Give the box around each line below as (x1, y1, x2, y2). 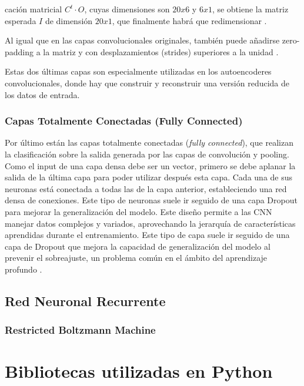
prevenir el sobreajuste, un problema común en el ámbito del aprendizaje (5, 251, 268, 264)
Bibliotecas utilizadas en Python (5, 359, 273, 383)
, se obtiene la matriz (212, 3, 289, 15)
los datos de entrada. (5, 88, 80, 100)
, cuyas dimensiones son (84, 3, 170, 15)
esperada (5, 14, 36, 26)
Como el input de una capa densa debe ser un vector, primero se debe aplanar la (5, 159, 296, 172)
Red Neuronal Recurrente (5, 291, 166, 310)
